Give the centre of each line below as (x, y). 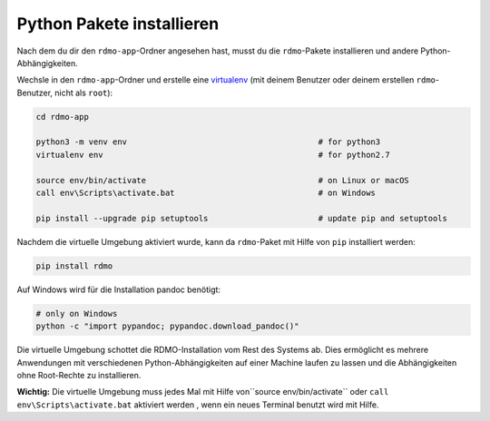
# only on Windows (77, 313)
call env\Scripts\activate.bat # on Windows (206, 193)
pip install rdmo (74, 266)
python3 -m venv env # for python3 (208, 142)
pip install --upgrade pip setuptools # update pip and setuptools (242, 218)
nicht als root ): (84, 93)
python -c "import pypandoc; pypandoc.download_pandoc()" (167, 326)
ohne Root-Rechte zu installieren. (79, 375)
